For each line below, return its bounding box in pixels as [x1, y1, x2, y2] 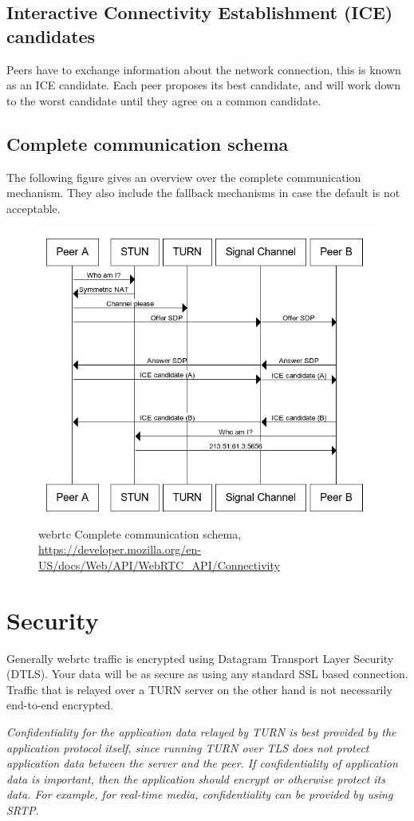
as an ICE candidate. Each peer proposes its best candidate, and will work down [6, 77, 401, 93]
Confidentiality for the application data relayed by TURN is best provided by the [6, 723, 396, 740]
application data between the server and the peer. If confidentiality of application [6, 755, 398, 772]
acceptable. [6, 199, 61, 216]
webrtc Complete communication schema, [38, 525, 242, 542]
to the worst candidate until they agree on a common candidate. [6, 92, 321, 109]
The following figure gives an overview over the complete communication [6, 168, 361, 185]
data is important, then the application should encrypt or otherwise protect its [6, 770, 385, 787]
